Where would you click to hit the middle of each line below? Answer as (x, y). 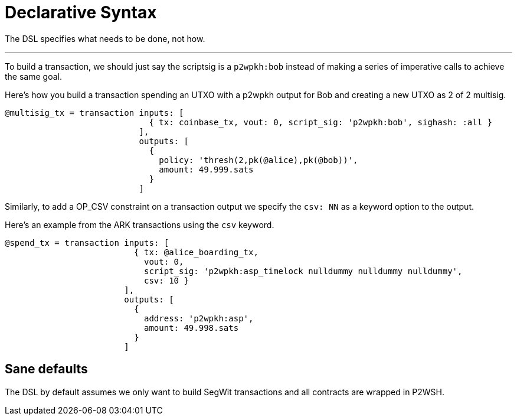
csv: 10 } (166, 280)
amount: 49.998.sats (192, 328)
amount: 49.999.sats (206, 169)
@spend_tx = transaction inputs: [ (87, 242)
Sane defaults (46, 369)
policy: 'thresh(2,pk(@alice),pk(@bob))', (258, 160)
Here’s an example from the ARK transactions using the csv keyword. (140, 224)
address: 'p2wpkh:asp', (199, 318)
